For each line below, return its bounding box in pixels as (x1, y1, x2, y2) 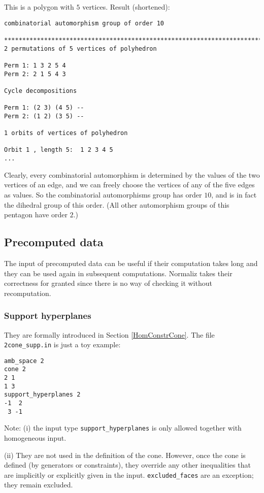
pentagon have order (4, 209, 68, 220)
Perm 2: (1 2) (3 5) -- (4, 112, 84, 120)
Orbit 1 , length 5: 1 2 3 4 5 (4, 146, 113, 154)
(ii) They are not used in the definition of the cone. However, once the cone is (4, 449, 246, 460)
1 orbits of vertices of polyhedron (4, 129, 128, 137)
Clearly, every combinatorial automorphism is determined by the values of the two (4, 169, 260, 180)
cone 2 (4, 366, 26, 373)
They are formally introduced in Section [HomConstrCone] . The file (4, 329, 215, 340)
